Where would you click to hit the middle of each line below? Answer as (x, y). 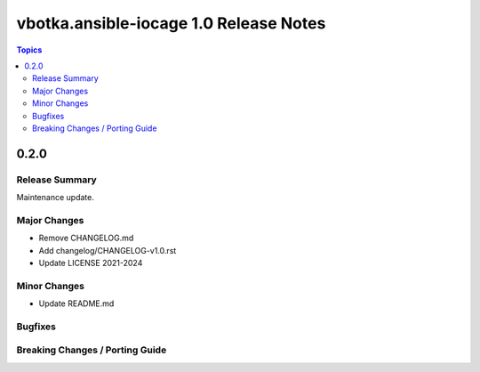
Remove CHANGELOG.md (86, 238)
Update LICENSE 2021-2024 (91, 263)
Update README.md (76, 303)
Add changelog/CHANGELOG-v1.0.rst (108, 250)
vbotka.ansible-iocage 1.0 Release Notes (171, 23)
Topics (29, 50)
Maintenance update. (56, 198)
